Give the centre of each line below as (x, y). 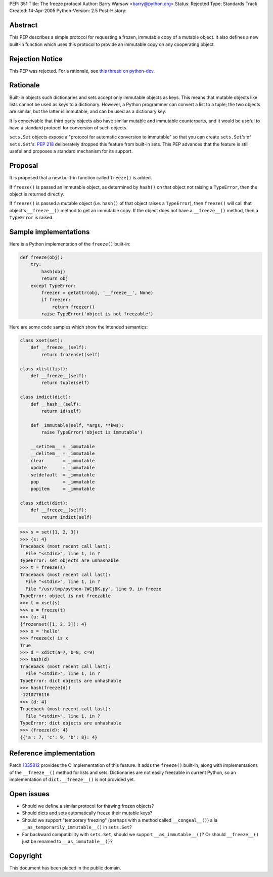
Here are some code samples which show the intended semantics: (79, 327)
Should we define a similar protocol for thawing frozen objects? (88, 806)
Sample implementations (50, 232)
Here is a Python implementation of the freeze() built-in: (70, 244)
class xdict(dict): (44, 503)
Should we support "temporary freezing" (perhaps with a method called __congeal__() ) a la (120, 820)
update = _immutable (63, 468)
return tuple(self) (65, 383)
